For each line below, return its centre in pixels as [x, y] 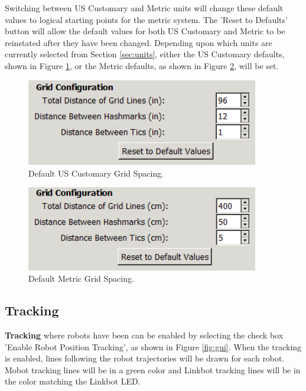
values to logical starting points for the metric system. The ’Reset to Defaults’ [146, 19]
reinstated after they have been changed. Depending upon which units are [139, 42]
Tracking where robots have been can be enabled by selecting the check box [144, 335]
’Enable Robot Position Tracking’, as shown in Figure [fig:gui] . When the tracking [153, 346]
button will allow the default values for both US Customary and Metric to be [145, 31]
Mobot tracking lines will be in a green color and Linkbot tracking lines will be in [153, 369]
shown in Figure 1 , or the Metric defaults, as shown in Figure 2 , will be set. [142, 65]
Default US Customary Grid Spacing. [96, 173]
